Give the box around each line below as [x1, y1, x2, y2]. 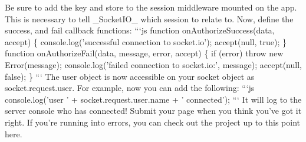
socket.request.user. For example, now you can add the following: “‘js [5, 82, 255, 94]
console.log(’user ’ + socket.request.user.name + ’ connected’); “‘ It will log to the [5, 93, 302, 105]
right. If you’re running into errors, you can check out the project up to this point [5, 116, 300, 128]
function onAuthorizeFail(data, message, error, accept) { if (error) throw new [5, 47, 284, 59]
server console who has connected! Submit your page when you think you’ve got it [5, 104, 302, 117]
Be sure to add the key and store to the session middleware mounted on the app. [5, 1, 297, 13]
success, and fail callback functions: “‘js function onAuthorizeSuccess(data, [5, 24, 275, 36]
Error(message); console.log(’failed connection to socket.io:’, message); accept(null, [5, 58, 302, 70]
